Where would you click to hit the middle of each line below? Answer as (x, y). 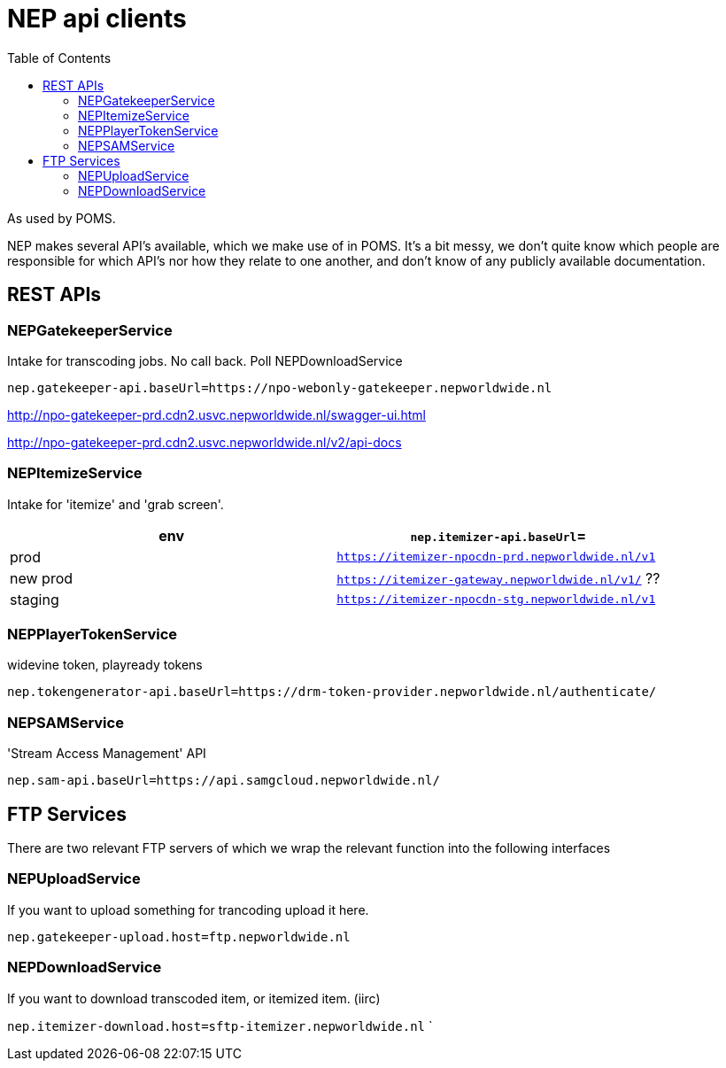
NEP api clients (97, 19)
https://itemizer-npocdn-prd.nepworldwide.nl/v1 (496, 557)
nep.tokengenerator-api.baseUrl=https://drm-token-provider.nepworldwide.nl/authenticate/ (332, 692)
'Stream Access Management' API (107, 754)
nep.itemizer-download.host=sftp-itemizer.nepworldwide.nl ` (220, 1025)
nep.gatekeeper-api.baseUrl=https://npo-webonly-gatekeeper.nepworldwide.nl (280, 387)
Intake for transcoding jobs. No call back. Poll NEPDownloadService (205, 360)
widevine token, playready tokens (105, 665)
